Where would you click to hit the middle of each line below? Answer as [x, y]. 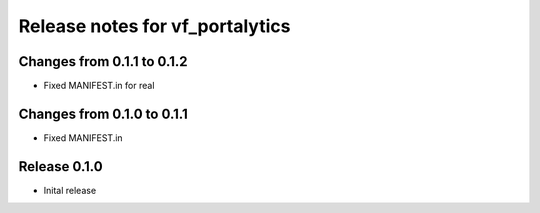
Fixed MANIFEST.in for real [99, 86]
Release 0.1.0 [61, 166]
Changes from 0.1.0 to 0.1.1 [103, 113]
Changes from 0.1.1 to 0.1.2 [103, 61]
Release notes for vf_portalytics [154, 26]
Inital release [70, 190]
